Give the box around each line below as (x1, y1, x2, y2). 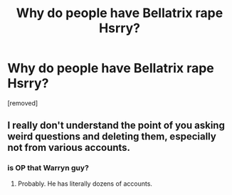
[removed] (7, 98, 38, 107)
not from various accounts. (7, 142, 130, 154)
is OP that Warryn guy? (7, 163, 89, 173)
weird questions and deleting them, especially (7, 130, 217, 143)
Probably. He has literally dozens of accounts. (17, 179, 153, 188)
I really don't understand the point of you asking (7, 120, 226, 132)
